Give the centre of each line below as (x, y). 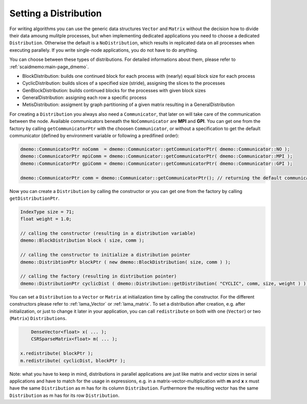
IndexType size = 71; (47, 212)
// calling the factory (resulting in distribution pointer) (98, 276)
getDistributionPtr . (35, 198)
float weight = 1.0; (46, 219)
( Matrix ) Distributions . (38, 318)
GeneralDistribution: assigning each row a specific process (84, 98)
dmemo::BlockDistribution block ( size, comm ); (82, 240)
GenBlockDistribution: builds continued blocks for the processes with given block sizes (114, 90)
